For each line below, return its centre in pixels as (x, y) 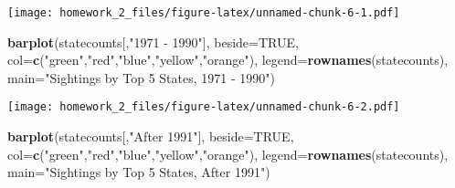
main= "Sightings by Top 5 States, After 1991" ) (139, 172)
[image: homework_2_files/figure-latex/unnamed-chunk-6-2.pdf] (204, 107)
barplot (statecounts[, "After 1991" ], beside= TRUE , (151, 136)
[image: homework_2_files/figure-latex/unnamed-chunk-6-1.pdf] (204, 13)
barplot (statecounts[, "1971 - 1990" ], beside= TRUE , (153, 42)
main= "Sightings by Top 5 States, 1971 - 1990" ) (141, 77)
